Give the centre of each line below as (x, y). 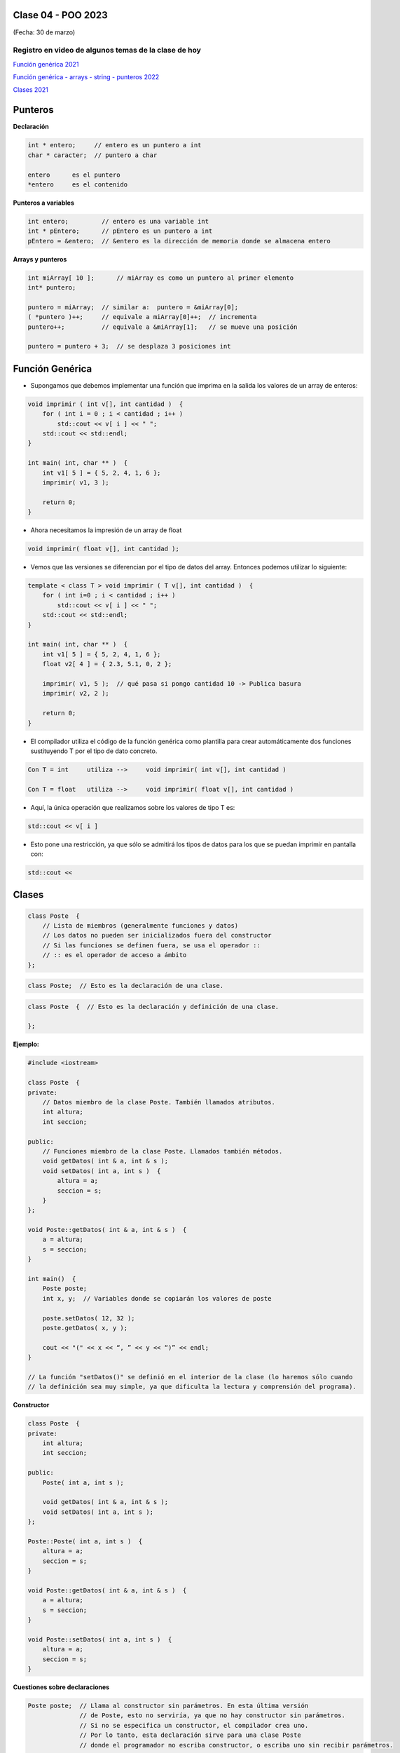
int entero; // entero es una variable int (118, 221)
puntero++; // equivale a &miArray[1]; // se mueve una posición (163, 327)
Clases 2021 (30, 90)
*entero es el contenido (78, 184)
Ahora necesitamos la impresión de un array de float (106, 530)
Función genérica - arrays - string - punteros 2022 (86, 77)
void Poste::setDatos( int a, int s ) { (100, 1639)
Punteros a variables (44, 203)
